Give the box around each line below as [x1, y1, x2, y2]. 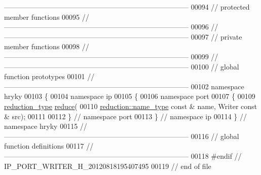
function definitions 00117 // [4, 141, 94, 151]
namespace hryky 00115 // [4, 121, 87, 131]
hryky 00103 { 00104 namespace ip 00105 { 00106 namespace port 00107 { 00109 [4, 91, 255, 101]
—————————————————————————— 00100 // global [4, 61, 239, 72]
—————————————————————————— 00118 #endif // [4, 150, 242, 161]
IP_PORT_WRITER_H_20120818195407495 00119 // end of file [4, 160, 211, 171]
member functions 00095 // [4, 11, 89, 22]
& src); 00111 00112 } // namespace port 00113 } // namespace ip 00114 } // [4, 111, 247, 121]
